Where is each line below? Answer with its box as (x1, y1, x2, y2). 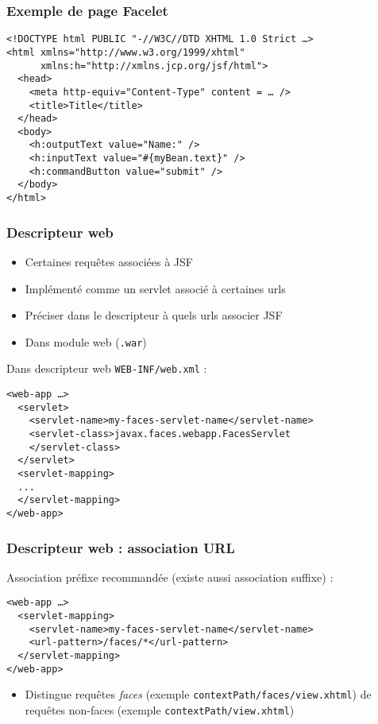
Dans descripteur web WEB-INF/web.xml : (6, 360, 207, 377)
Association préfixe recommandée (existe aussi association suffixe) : (6, 568, 334, 585)
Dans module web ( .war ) (25, 333, 147, 350)
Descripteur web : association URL (6, 537, 235, 557)
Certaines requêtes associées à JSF (25, 253, 193, 269)
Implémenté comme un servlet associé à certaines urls (25, 280, 286, 296)
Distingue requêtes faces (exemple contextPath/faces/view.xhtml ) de (25, 686, 372, 703)
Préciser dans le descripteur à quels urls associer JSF (25, 307, 283, 323)
